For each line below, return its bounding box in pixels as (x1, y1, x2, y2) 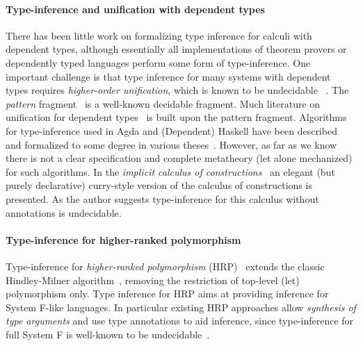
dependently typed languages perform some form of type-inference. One (6, 55, 311, 69)
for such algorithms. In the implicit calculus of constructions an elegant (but (6, 164, 335, 179)
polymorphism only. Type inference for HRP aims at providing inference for (6, 286, 329, 301)
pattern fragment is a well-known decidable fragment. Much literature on (6, 96, 321, 110)
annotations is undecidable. (6, 205, 122, 220)
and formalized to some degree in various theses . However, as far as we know (6, 137, 337, 151)
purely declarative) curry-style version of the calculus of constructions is (6, 178, 312, 192)
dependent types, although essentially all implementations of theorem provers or (6, 42, 347, 56)
